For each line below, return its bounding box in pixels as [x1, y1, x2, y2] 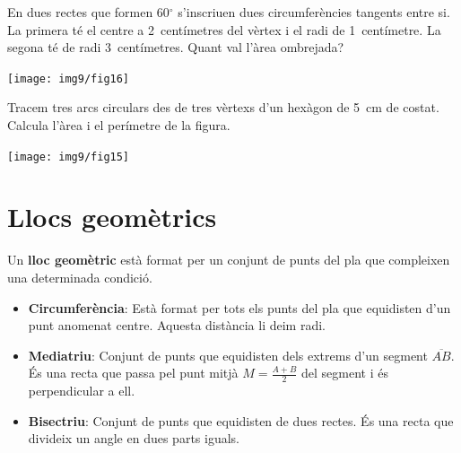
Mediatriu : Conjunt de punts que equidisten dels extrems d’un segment [28, 345, 428, 364]
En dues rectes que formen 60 [7, 3, 170, 21]
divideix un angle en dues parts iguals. [28, 429, 239, 448]
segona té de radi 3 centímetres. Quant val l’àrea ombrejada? [7, 38, 344, 57]
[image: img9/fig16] [7, 72, 130, 85]
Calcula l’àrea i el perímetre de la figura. [7, 116, 230, 135]
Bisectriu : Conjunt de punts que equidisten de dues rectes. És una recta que [28, 411, 454, 430]
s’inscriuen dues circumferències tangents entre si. [178, 3, 450, 21]
